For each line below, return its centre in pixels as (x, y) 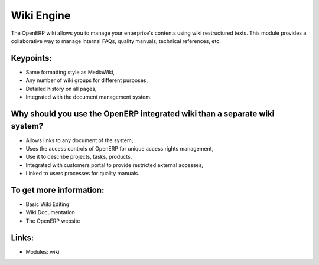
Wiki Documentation (50, 212)
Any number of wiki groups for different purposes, (87, 80)
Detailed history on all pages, (61, 89)
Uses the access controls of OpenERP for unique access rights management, (120, 148)
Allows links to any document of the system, (79, 140)
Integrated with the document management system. (89, 97)
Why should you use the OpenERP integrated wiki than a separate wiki (143, 114)
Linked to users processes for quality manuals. (83, 174)
